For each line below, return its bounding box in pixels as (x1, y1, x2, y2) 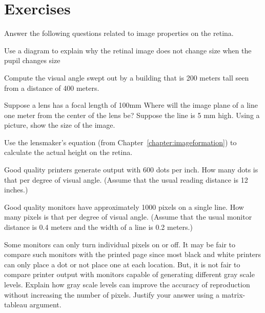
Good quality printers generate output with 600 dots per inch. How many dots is (4, 164, 258, 175)
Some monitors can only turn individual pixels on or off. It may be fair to (4, 239, 236, 249)
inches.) (4, 184, 28, 195)
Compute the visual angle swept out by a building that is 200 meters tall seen (4, 72, 249, 83)
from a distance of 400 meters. (4, 82, 99, 93)
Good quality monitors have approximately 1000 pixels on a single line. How (4, 201, 244, 212)
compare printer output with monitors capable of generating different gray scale (4, 269, 255, 280)
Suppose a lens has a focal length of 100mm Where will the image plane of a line (4, 100, 258, 110)
